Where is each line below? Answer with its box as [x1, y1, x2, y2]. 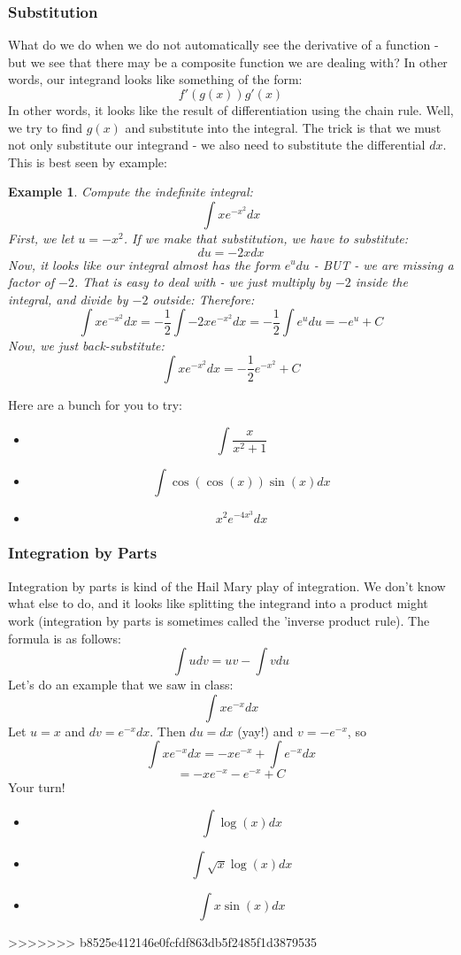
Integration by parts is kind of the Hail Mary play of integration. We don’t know [8, 576, 446, 595]
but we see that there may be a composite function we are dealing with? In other [8, 52, 448, 71]
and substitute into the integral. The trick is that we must [125, 118, 442, 136]
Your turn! [8, 778, 65, 797]
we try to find [8, 118, 83, 136]
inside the [355, 273, 408, 291]
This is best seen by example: [8, 152, 167, 171]
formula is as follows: [8, 628, 121, 647]
